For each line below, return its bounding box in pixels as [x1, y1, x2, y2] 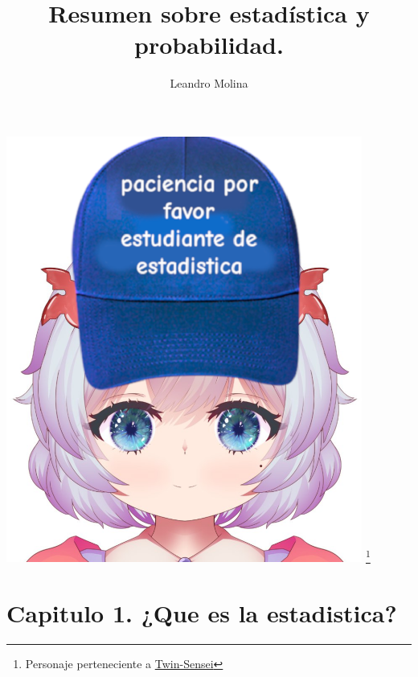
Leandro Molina [170, 75, 248, 92]
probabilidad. [134, 28, 284, 61]
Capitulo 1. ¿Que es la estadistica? [6, 596, 397, 629]
